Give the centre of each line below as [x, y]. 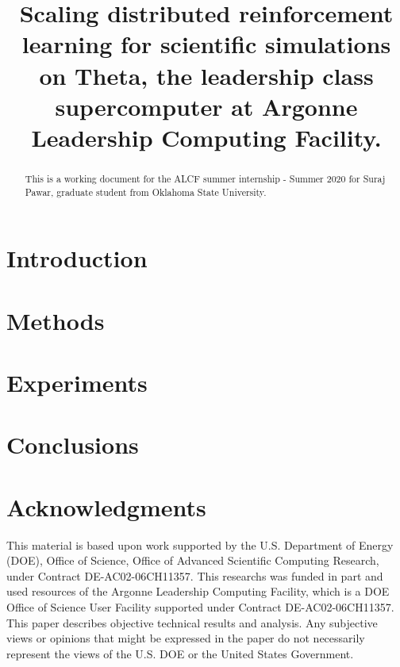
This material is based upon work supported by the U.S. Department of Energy [200, 544]
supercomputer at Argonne [206, 106]
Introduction [77, 258]
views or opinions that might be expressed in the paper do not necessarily [186, 638]
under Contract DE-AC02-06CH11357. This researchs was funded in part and [195, 575]
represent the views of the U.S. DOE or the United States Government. [180, 653]
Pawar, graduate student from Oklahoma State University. [146, 192]
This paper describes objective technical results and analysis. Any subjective [192, 622]
